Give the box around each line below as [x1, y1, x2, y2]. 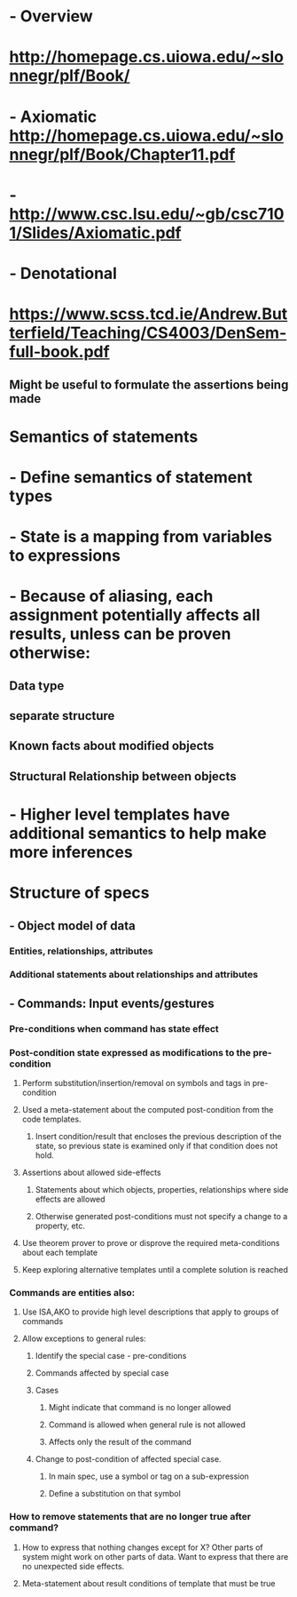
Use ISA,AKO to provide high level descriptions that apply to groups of [21, 1306, 279, 1317]
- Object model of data [9, 918, 136, 933]
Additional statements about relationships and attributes [9, 969, 259, 981]
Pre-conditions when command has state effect [9, 1022, 219, 1034]
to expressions [9, 546, 121, 566]
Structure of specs [9, 882, 150, 903]
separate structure [9, 708, 115, 723]
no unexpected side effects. [21, 1561, 125, 1571]
